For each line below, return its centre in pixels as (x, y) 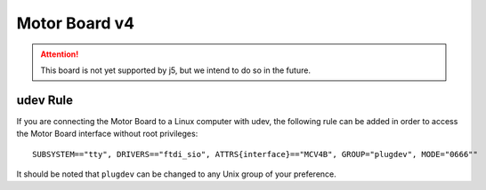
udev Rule (45, 100)
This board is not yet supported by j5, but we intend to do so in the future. (176, 70)
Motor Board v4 (76, 23)
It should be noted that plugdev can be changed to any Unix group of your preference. (177, 174)
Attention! (60, 54)
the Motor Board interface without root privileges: (107, 134)
